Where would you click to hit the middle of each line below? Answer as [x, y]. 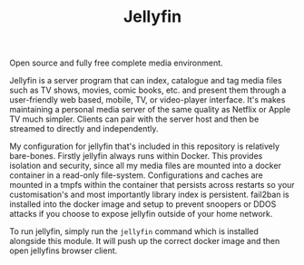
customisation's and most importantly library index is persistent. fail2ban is [149, 195]
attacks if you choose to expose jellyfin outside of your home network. [141, 214]
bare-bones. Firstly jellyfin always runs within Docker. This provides [136, 156]
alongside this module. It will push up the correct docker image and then [145, 241]
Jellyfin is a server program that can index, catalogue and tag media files [146, 81]
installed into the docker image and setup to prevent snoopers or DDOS [143, 204]
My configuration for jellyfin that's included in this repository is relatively [144, 146]
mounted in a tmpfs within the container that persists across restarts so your [152, 185]
